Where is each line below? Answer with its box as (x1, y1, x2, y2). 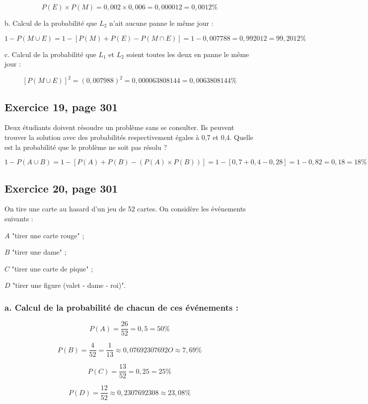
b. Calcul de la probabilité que (4, 18, 97, 28)
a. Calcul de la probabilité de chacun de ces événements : (4, 301, 238, 313)
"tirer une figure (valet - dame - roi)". (12, 280, 126, 290)
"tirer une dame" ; (12, 247, 67, 257)
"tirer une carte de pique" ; (11, 263, 93, 273)
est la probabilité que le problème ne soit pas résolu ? (4, 141, 167, 152)
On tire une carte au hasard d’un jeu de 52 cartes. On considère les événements (4, 203, 246, 214)
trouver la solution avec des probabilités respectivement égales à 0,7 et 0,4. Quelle (4, 132, 253, 142)
